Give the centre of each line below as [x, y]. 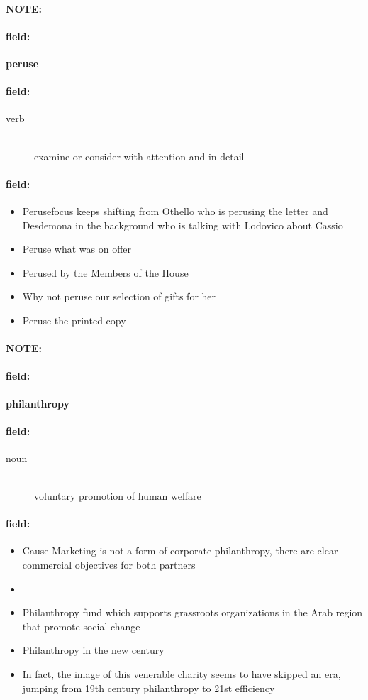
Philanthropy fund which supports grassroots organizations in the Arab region [193, 612]
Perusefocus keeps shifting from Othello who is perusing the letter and [175, 210]
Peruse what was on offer [77, 249]
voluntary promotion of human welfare [118, 496]
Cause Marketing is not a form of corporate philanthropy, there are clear [180, 551]
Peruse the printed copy [74, 320]
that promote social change [81, 626]
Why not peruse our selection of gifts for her [119, 296]
